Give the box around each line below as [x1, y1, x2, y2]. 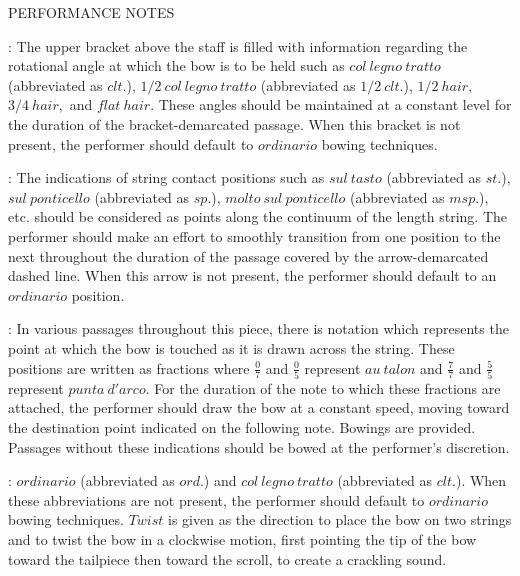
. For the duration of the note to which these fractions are [145, 377, 501, 398]
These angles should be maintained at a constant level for [158, 94, 512, 115]
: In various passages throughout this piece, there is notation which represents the [8, 318, 509, 339]
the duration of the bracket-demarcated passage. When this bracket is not [8, 113, 461, 134]
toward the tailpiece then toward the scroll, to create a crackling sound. [8, 548, 447, 569]
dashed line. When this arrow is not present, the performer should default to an [8, 265, 497, 286]
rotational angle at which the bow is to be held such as [8, 55, 345, 76]
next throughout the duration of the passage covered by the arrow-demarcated [8, 245, 489, 266]
